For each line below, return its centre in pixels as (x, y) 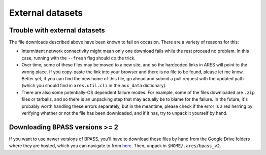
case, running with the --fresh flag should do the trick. (78, 58)
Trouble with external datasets (57, 30)
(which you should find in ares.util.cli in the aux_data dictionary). (94, 86)
